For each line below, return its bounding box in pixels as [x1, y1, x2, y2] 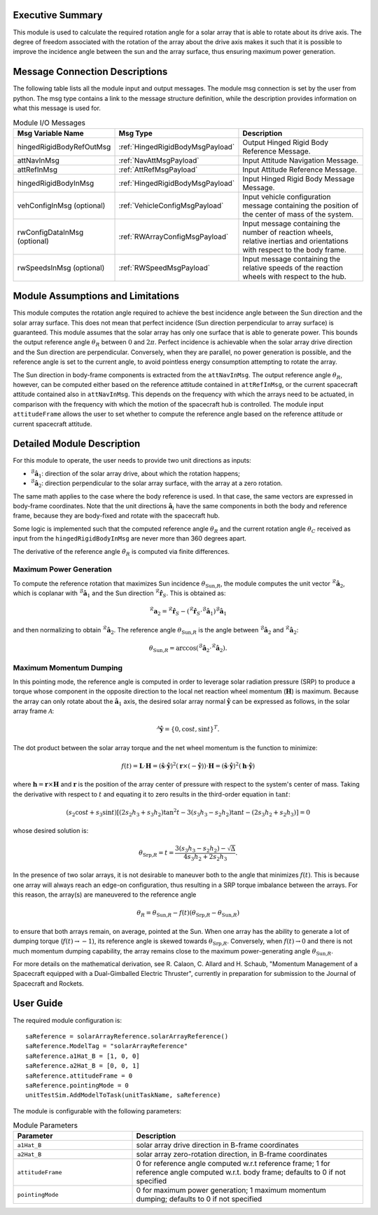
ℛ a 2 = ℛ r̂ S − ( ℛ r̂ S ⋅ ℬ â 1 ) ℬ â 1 [149, 606, 227, 617]
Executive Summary [13, 9, 103, 21]
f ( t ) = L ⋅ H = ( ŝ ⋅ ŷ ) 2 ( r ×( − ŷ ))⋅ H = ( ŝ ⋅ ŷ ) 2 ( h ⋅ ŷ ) [121, 761, 255, 770]
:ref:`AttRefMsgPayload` [118, 165, 198, 175]
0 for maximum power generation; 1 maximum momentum [136, 1186, 327, 1195]
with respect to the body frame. [242, 245, 346, 254]
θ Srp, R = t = [139, 849, 174, 858]
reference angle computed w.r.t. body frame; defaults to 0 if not [136, 1167, 346, 1177]
